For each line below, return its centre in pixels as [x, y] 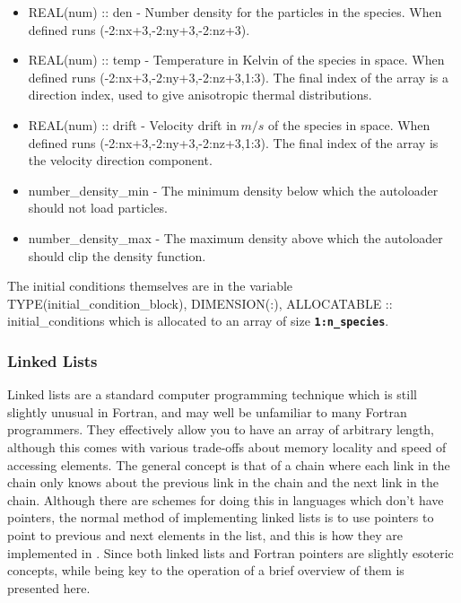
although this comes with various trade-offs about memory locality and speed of [227, 446]
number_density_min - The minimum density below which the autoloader [233, 190]
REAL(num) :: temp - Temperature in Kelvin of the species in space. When [236, 60]
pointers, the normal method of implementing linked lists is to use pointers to [221, 517]
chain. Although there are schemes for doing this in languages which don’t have [226, 499]
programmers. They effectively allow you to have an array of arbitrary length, [221, 429]
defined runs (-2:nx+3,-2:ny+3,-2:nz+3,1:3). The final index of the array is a [238, 77]
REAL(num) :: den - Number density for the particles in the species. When [235, 12]
